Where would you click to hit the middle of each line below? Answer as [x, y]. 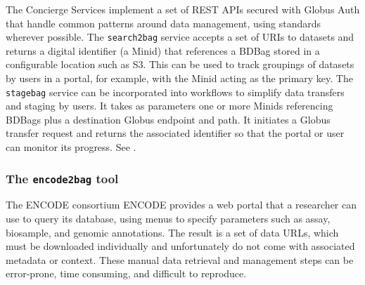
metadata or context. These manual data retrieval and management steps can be [180, 259]
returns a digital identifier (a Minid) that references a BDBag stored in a [163, 50]
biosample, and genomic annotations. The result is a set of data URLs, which [172, 232]
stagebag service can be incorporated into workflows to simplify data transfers [175, 92]
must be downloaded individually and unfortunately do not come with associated [180, 246]
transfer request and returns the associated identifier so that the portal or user [175, 133]
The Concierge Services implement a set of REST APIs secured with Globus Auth [183, 9]
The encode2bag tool [62, 178]
